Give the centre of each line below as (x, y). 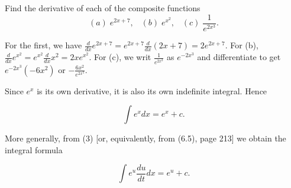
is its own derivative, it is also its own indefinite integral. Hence (152, 90)
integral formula (34, 149)
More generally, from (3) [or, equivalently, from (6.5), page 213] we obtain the (145, 138)
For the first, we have (43, 45)
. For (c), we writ (120, 57)
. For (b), (242, 45)
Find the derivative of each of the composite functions (103, 8)
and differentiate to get (239, 57)
